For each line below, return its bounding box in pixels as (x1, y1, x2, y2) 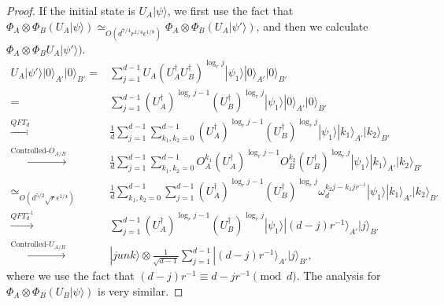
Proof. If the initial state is (6, 2, 135, 18)
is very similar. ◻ (98, 283, 183, 299)
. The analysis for (296, 267, 381, 284)
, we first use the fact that (167, 2, 294, 18)
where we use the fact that (6, 267, 135, 284)
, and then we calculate (256, 17, 368, 34)
